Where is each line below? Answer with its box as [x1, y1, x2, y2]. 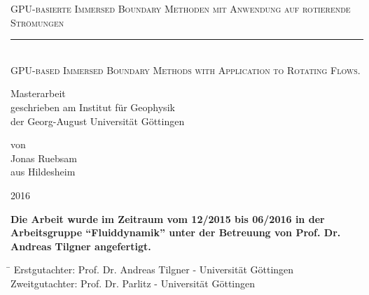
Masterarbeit [11, 86, 66, 101]
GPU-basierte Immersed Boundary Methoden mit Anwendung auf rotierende [11, 1, 351, 15]
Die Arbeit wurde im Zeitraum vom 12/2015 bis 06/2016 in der [11, 211, 325, 226]
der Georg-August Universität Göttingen [11, 113, 185, 128]
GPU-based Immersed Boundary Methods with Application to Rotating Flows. [11, 62, 361, 77]
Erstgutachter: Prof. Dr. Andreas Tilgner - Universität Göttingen [13, 262, 294, 277]
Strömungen [11, 15, 64, 29]
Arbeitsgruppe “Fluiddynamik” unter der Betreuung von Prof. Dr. [11, 225, 341, 240]
